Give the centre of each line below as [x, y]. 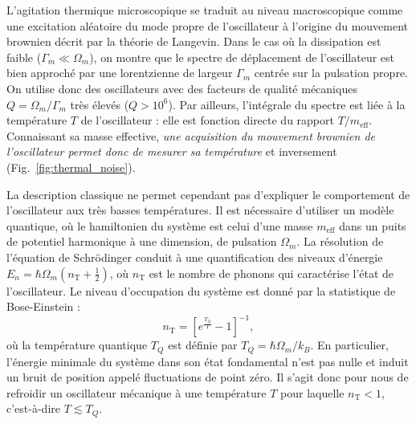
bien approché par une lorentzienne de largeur [120, 73]
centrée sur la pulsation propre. [331, 73]
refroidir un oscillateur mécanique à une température [137, 392]
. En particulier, [349, 345]
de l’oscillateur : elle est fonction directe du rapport [207, 120]
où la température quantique [77, 345]
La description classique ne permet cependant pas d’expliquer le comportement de [208, 194]
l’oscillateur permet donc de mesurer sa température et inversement [172, 151]
